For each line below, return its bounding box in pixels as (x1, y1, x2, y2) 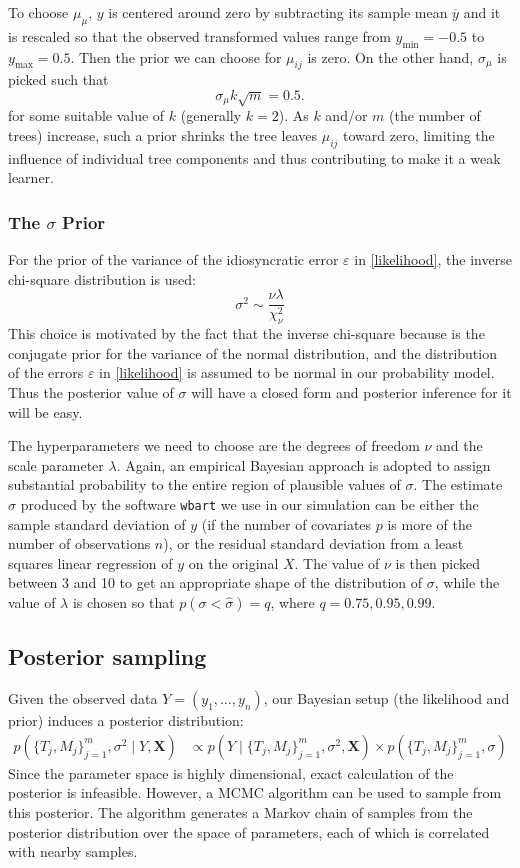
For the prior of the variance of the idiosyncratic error (8, 249, 339, 270)
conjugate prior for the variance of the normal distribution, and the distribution (8, 342, 497, 363)
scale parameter (8, 454, 104, 475)
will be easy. (8, 401, 83, 422)
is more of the (387, 513, 472, 534)
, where (270, 592, 315, 613)
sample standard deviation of (8, 513, 186, 534)
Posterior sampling (8, 641, 207, 672)
